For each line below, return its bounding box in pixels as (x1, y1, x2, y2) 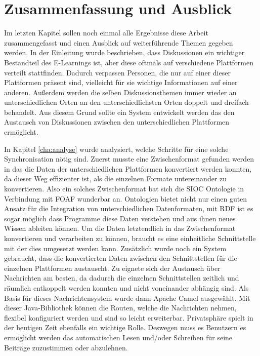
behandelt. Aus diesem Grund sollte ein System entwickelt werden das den (4, 106, 235, 117)
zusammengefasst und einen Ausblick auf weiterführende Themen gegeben (4, 37, 233, 48)
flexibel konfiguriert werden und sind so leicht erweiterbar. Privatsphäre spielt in (4, 312, 253, 323)
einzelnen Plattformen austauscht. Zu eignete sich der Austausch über (4, 262, 221, 273)
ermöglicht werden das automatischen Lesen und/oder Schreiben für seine (4, 332, 233, 342)
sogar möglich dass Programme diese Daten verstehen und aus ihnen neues (4, 213, 236, 223)
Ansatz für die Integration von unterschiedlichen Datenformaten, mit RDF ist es (4, 203, 253, 214)
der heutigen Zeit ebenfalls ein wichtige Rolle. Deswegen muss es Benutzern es (4, 322, 246, 333)
